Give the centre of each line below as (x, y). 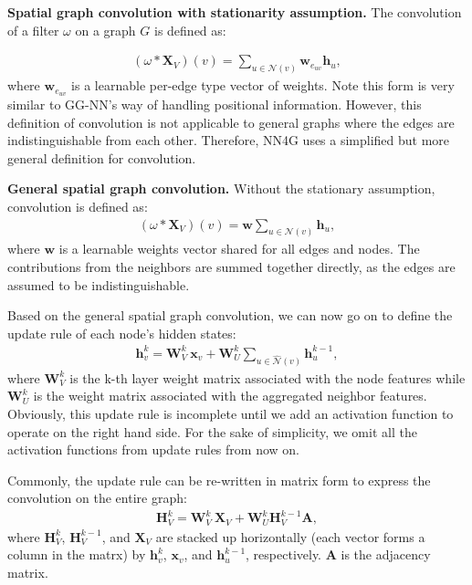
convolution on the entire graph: (97, 498)
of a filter (33, 30)
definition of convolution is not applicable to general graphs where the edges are (231, 122)
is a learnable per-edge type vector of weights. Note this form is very (263, 85)
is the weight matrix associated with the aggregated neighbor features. (230, 396)
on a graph (105, 30)
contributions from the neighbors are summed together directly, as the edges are (231, 266)
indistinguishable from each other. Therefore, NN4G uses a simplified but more (229, 140)
